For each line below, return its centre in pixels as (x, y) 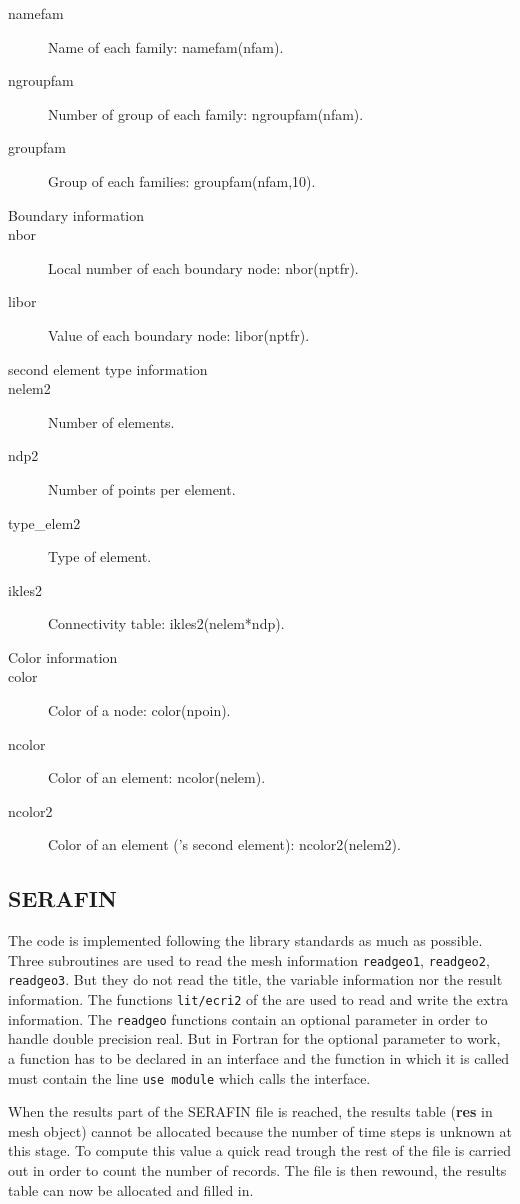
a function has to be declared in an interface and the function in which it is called (259, 1058)
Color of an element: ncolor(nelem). (157, 777)
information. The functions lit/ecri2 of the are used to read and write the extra (258, 999)
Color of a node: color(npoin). (139, 710)
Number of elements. (111, 421)
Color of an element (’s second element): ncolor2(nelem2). (224, 844)
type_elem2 (44, 522)
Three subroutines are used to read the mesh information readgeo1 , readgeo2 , (249, 959)
